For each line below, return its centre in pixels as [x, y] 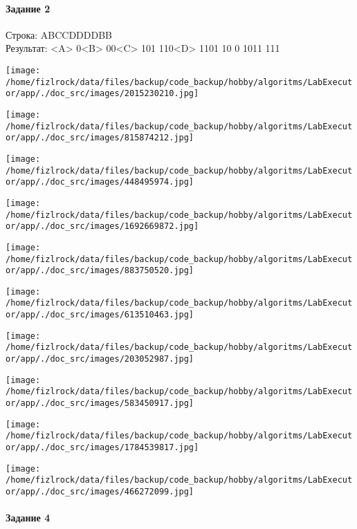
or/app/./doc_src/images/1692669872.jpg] [102, 226]
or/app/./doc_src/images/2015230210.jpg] [102, 94]
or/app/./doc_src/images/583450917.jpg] [100, 403]
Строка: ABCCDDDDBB [59, 34]
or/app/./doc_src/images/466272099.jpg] [100, 492]
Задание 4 [28, 518]
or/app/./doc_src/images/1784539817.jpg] [102, 448]
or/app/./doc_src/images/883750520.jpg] [100, 271]
